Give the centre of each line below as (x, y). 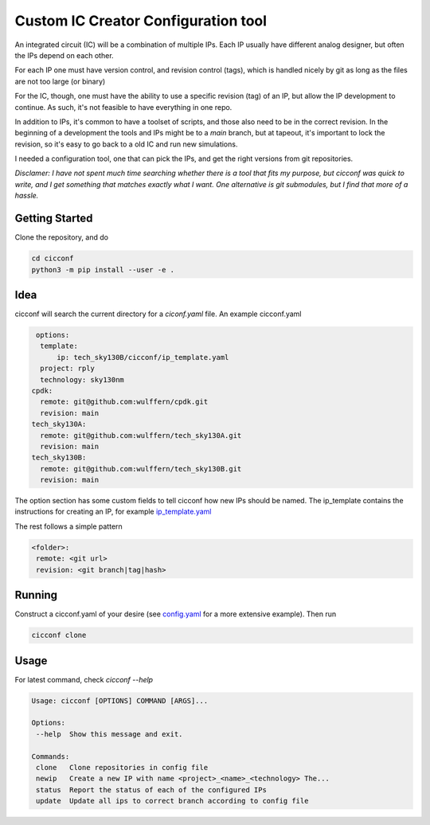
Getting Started (54, 219)
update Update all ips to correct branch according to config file (172, 801)
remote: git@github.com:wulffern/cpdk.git (124, 402)
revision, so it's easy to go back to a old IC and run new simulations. (126, 144)
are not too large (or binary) (60, 81)
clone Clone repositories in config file (122, 767)
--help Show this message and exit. (109, 734)
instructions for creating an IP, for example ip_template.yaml (113, 512)
